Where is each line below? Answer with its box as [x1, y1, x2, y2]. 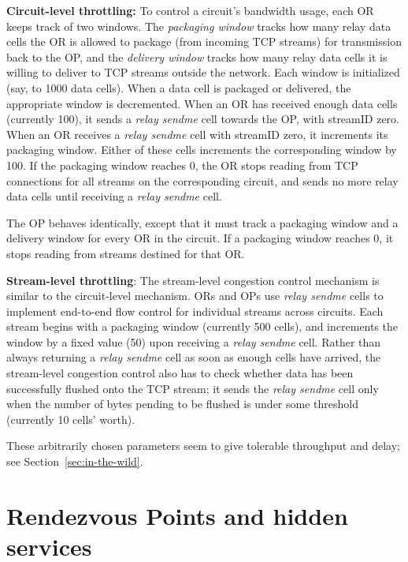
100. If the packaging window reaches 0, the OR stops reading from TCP [6, 156, 358, 173]
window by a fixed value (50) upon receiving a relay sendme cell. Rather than [6, 333, 381, 350]
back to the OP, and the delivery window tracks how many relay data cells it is [6, 48, 388, 65]
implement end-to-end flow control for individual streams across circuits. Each [6, 302, 384, 319]
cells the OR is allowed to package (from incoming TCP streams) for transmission [6, 33, 402, 50]
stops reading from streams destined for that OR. [6, 245, 245, 261]
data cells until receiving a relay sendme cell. [6, 188, 222, 204]
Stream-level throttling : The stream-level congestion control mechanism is [6, 272, 380, 288]
